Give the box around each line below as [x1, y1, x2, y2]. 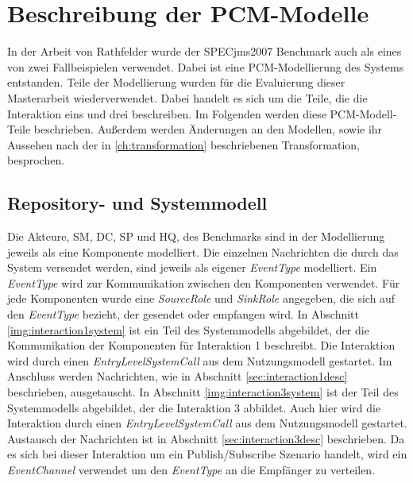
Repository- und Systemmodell [7, 191, 268, 215]
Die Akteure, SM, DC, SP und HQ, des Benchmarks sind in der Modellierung [7, 228, 385, 245]
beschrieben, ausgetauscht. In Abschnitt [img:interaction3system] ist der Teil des [7, 384, 399, 400]
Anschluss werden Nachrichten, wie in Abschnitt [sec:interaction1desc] [7, 368, 348, 384]
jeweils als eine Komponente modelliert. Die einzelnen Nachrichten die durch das [7, 243, 399, 260]
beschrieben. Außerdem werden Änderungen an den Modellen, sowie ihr [33, 121, 383, 137]
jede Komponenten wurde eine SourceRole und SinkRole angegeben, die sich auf [7, 290, 396, 307]
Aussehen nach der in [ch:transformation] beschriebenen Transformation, [7, 136, 361, 153]
